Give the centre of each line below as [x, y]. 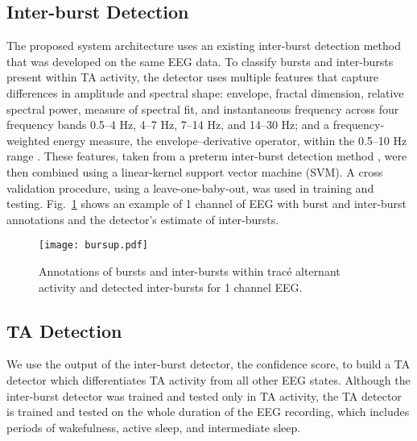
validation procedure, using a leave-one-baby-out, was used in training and [190, 187]
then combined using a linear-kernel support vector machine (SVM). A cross [195, 171]
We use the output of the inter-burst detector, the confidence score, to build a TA [208, 364]
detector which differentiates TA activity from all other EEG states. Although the [208, 379]
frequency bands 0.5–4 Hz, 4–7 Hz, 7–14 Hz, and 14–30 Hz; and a [168, 125]
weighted [28, 140]
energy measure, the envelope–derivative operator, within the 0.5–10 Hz [230, 140]
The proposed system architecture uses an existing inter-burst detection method [204, 46]
